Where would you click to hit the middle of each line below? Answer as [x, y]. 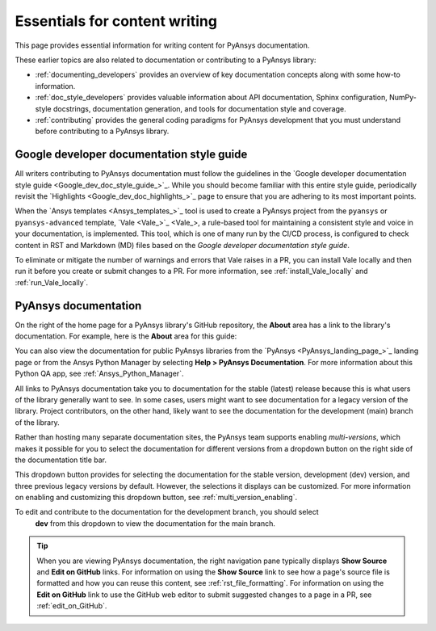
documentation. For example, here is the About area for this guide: [126, 336]
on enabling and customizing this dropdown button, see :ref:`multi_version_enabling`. [156, 498]
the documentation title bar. [61, 460]
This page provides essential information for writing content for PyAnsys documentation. [162, 45]
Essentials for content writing [116, 21]
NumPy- [403, 98]
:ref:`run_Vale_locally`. [52, 282]
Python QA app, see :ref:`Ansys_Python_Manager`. [99, 374]
